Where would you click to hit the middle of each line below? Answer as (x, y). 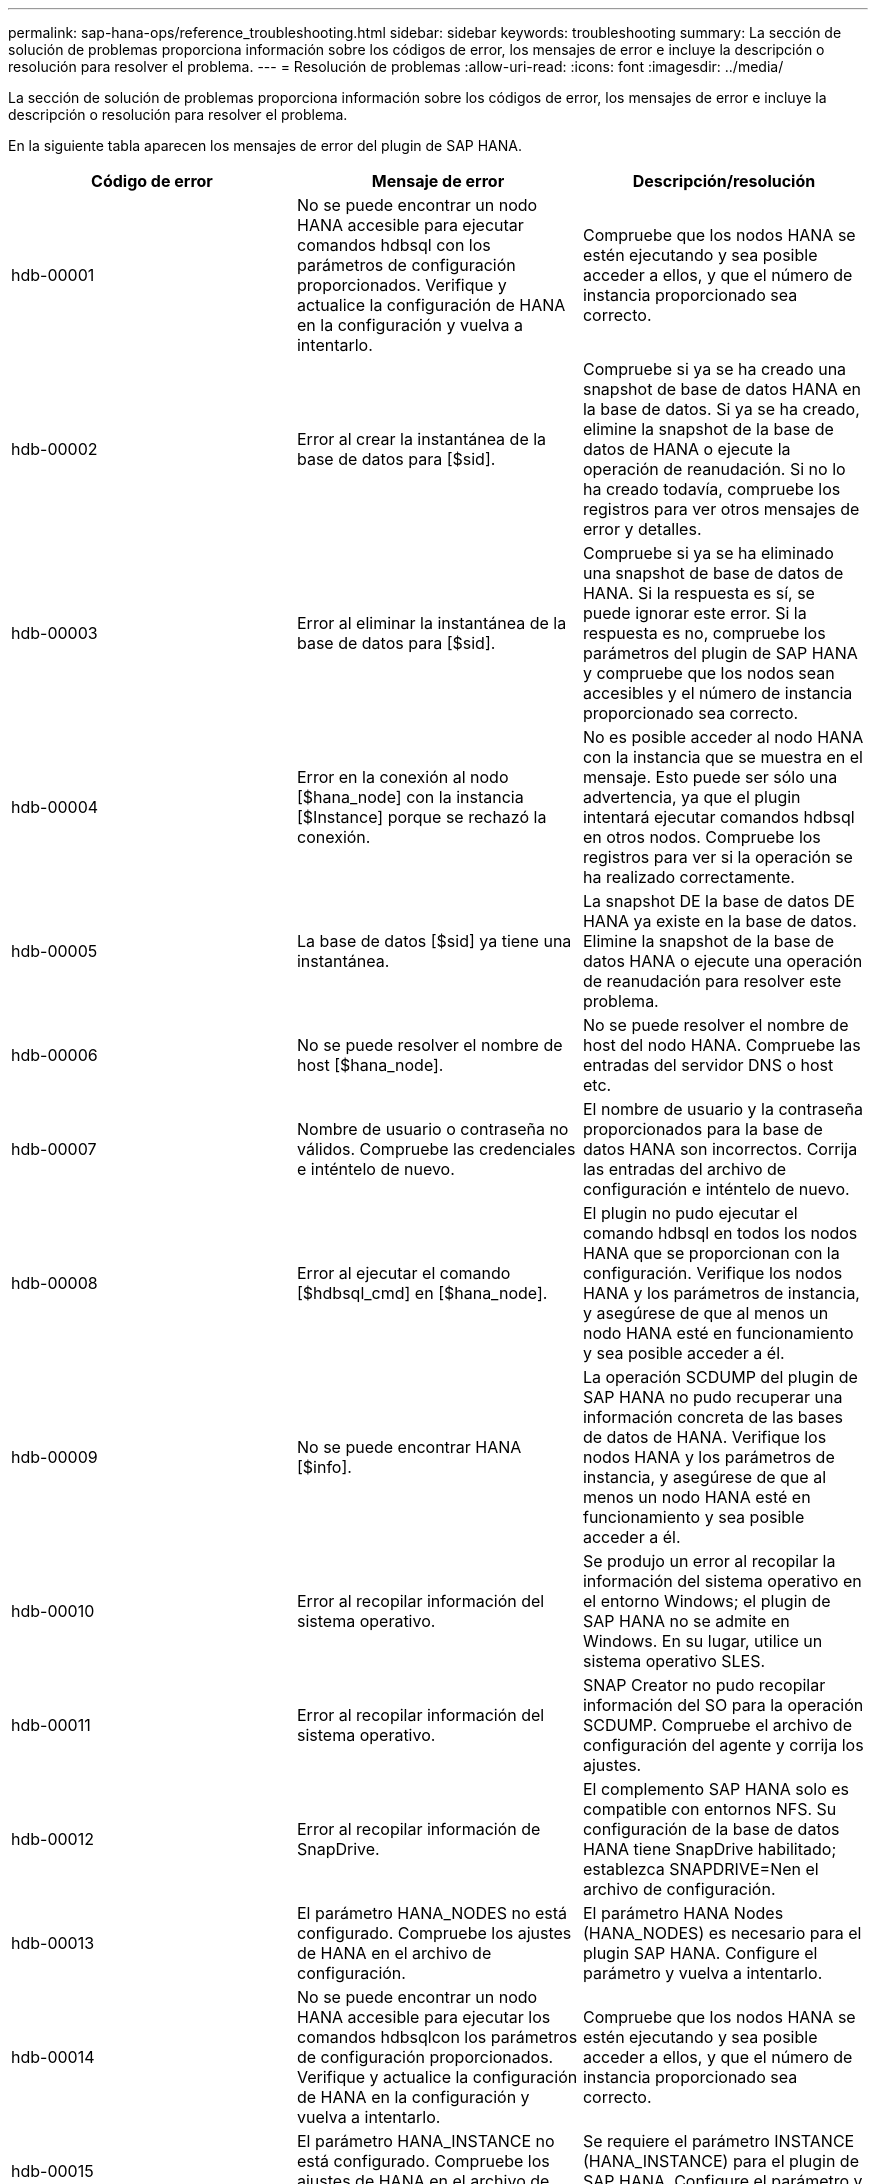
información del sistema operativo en (722, 1581)
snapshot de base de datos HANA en (722, 389)
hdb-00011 (51, 1725)
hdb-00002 (54, 449)
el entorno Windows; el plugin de (706, 1601)
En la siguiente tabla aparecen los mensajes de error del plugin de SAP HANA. (265, 145)
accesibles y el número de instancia (717, 693)
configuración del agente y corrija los (723, 1745)
